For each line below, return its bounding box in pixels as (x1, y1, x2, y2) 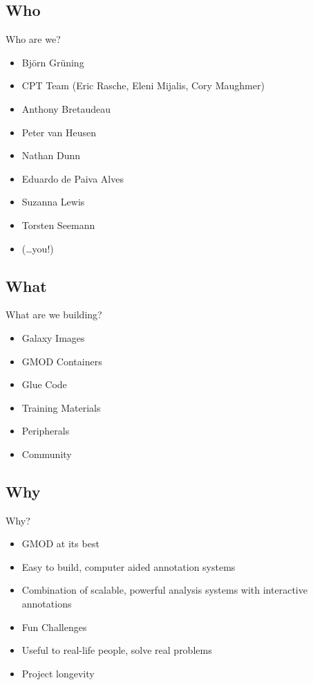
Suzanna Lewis (21, 194, 85, 209)
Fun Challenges (21, 619, 87, 634)
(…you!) (21, 241, 54, 255)
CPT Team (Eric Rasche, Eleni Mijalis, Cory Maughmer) (21, 78, 265, 93)
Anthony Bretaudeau (21, 101, 111, 116)
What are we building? (6, 307, 102, 322)
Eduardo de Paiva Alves (21, 171, 124, 185)
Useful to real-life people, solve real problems (21, 643, 212, 657)
